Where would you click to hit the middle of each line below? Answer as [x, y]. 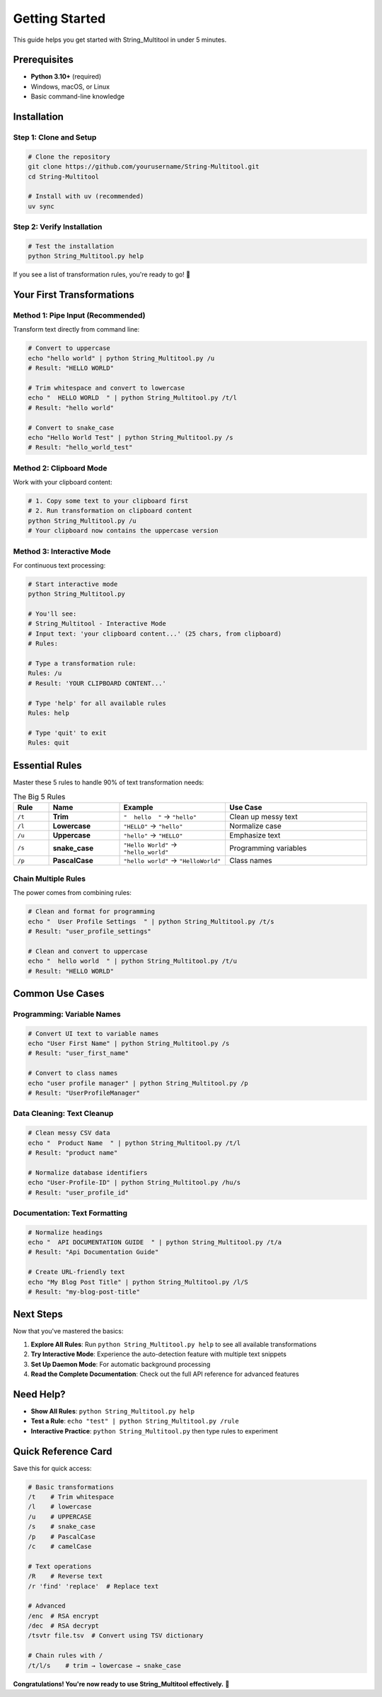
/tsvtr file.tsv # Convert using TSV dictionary [116, 1636]
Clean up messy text [264, 817]
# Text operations [60, 1566]
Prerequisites [43, 60]
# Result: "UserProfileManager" [84, 1093]
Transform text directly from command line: [76, 329]
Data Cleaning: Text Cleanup [63, 1114]
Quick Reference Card [63, 1451]
